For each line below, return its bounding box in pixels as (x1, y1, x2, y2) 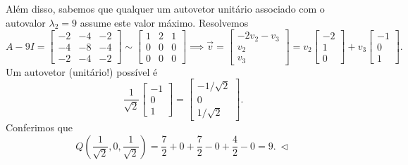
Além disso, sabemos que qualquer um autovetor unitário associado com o (6, 1, 325, 15)
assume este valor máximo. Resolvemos (80, 15, 249, 29)
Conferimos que (6, 119, 73, 134)
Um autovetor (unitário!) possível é (6, 64, 158, 79)
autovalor (6, 15, 46, 29)
